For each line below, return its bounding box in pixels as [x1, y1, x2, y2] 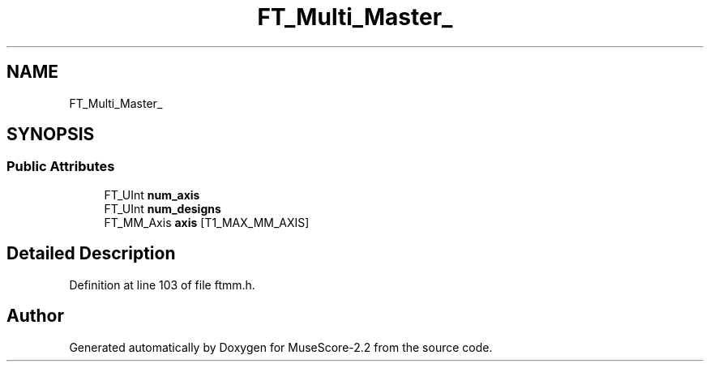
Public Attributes [6, 158, 115, 175]
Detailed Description [6, 243, 176, 264]
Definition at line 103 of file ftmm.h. [69, 277, 255, 292]
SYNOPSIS [6, 124, 95, 145]
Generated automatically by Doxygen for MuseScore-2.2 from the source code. [69, 340, 493, 354]
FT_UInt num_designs [104, 201, 221, 216]
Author [6, 306, 64, 327]
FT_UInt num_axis [104, 187, 200, 202]
